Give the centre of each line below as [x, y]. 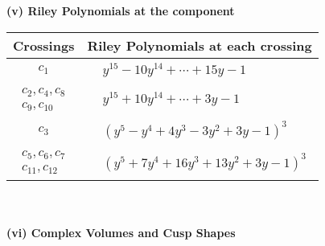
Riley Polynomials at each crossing [200, 45]
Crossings [44, 45]
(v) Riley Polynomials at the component [121, 10]
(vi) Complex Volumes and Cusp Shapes [121, 232]
